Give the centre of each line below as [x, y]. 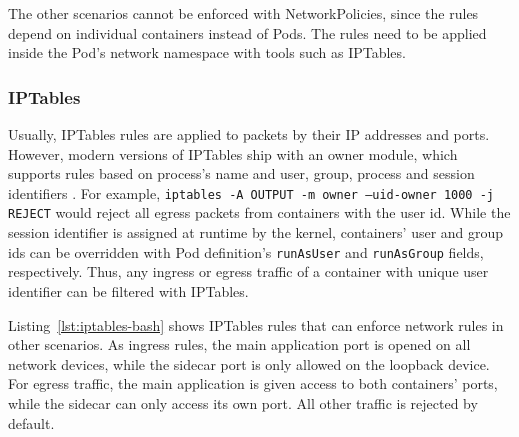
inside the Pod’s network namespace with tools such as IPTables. [207, 52]
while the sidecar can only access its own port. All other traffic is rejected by [243, 402]
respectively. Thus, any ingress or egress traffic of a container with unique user [248, 271]
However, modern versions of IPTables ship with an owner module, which [233, 153]
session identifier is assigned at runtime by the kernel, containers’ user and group [256, 232]
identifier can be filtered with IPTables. [128, 290]
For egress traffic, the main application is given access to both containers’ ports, [253, 383]
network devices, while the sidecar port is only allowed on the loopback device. [249, 363]
